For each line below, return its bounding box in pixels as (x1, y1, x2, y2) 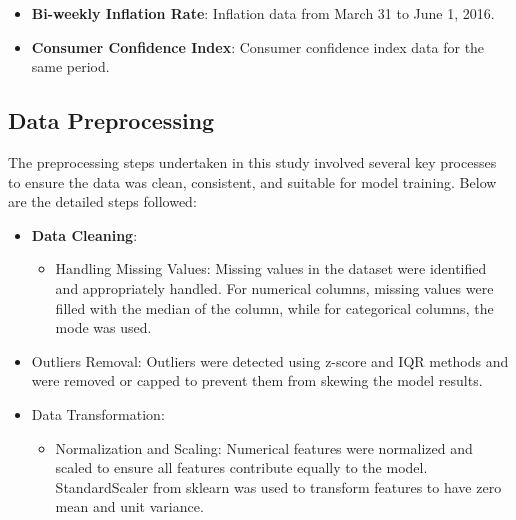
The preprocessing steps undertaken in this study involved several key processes (8, 151, 497, 172)
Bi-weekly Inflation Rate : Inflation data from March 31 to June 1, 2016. (31, 3, 495, 23)
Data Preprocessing (8, 105, 215, 136)
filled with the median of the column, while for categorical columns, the (55, 297, 494, 318)
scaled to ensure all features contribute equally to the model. (55, 457, 428, 478)
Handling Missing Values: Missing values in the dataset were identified (55, 258, 487, 279)
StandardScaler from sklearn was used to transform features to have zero (55, 476, 502, 497)
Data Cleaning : (31, 224, 138, 245)
